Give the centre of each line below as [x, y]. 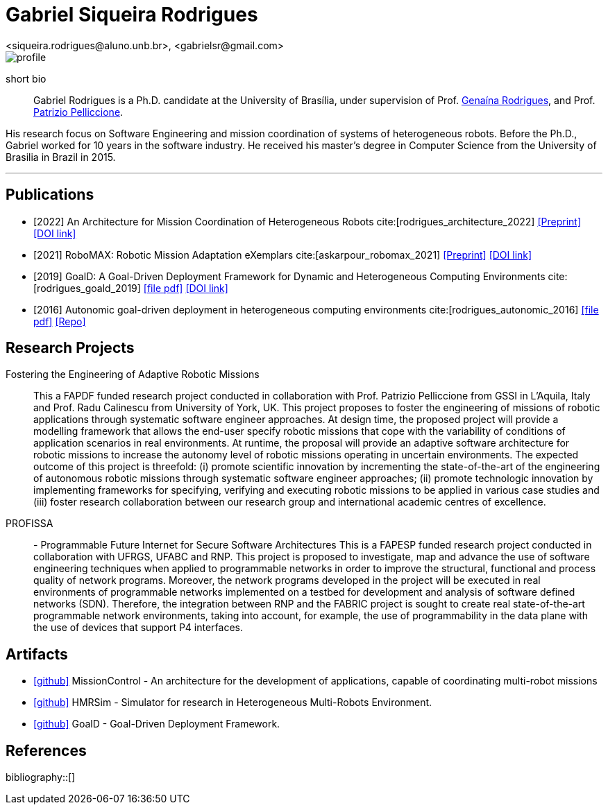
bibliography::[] [41, 777]
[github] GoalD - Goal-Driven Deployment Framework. [157, 724]
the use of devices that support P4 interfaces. [138, 628]
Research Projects [70, 348]
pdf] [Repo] [60, 321]
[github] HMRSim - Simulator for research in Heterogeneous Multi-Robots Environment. [233, 703]
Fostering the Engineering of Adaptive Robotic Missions [133, 374]
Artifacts [37, 654]
